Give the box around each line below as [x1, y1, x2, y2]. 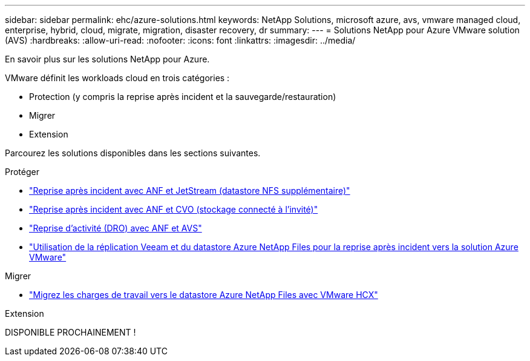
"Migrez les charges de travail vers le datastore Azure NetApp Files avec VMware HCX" [29, 290, 378, 300]
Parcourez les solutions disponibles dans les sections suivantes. [5, 148, 261, 158]
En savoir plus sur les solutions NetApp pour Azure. [5, 54, 210, 64]
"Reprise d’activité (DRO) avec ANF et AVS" [29, 223, 202, 233]
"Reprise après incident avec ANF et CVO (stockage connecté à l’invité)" [29, 204, 318, 214]
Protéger [5, 167, 39, 177]
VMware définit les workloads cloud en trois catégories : [5, 73, 230, 83]
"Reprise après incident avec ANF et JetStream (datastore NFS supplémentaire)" [29, 185, 350, 196]
